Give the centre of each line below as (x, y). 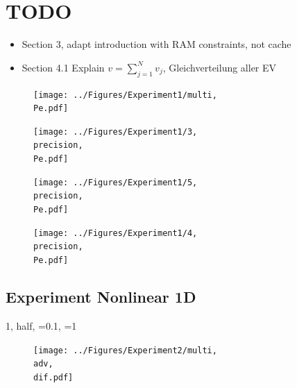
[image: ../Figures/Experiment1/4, (116, 233)
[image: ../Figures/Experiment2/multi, (125, 350)
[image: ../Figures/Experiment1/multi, (125, 95)
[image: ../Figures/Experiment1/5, (116, 182)
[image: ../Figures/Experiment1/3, (116, 132)
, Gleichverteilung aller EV (220, 67)
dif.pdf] (53, 377)
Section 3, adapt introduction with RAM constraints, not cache (156, 44)
